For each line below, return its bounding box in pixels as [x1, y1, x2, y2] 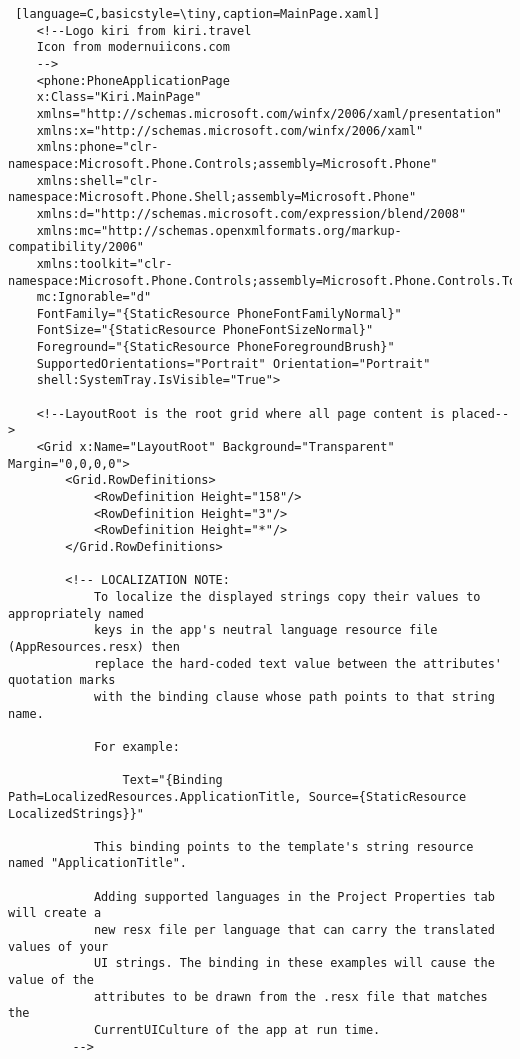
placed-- [451, 406, 510, 421]
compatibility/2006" [8, 240, 145, 255]
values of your [8, 939, 109, 954]
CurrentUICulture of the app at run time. [93, 1023, 381, 1038]
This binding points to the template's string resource [93, 839, 474, 854]
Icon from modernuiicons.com [36, 40, 230, 55]
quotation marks [8, 673, 116, 688]
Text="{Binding [122, 773, 223, 788]
